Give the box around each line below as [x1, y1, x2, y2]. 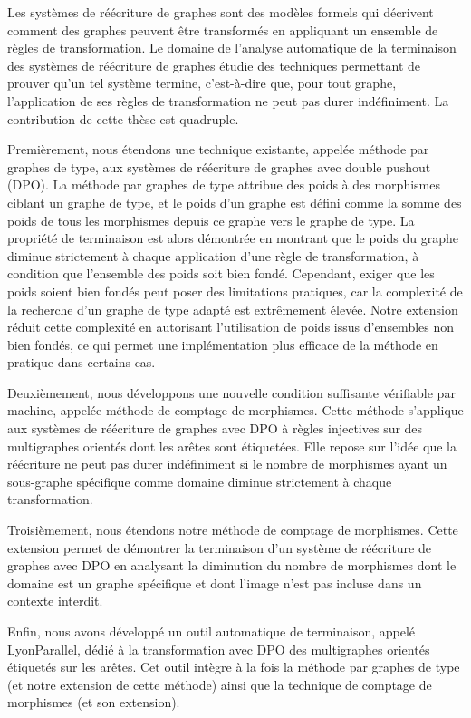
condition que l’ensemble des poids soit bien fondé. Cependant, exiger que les [7, 264, 435, 283]
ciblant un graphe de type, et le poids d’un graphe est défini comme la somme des [7, 192, 462, 211]
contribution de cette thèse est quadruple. [7, 109, 239, 128]
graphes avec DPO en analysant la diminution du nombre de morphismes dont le [7, 556, 457, 575]
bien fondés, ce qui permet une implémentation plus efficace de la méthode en [7, 335, 438, 354]
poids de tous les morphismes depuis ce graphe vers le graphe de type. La [7, 210, 415, 229]
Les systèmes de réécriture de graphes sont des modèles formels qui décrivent [7, 3, 434, 21]
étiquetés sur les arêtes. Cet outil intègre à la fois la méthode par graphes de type [7, 657, 460, 676]
